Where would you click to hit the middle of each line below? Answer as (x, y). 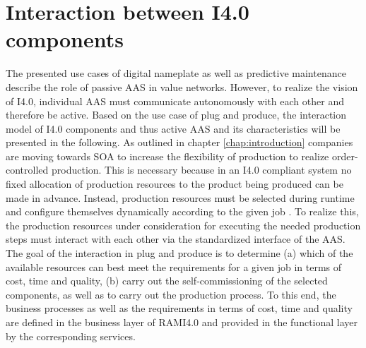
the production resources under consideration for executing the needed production (183, 225)
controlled (27, 170)
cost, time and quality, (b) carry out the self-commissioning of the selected (167, 281)
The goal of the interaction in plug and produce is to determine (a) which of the (179, 253)
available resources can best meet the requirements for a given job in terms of (174, 266)
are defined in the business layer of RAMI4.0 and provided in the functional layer (182, 322)
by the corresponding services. (71, 336)
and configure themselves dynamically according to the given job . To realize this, (182, 211)
